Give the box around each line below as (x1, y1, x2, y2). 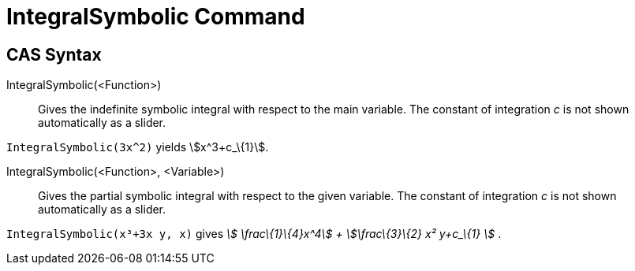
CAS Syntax (6, 44, 102, 65)
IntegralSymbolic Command (6, 3, 305, 30)
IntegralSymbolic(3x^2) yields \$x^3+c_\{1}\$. (6, 140, 269, 154)
